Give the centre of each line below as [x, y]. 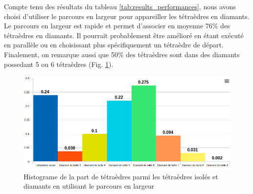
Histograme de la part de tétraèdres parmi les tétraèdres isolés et [121, 176]
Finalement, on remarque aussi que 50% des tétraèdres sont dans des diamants [122, 54]
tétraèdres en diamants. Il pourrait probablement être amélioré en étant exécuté [124, 35]
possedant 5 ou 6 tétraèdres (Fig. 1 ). [59, 64]
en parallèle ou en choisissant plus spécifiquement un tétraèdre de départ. [114, 45]
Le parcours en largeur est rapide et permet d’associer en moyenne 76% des [117, 26]
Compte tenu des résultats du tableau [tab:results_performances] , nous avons [120, 6]
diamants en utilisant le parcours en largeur [89, 186]
